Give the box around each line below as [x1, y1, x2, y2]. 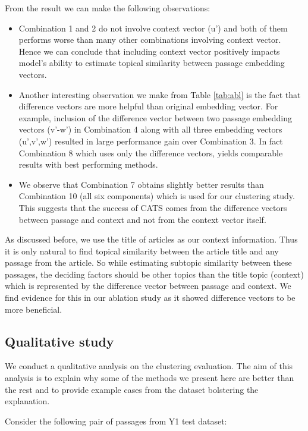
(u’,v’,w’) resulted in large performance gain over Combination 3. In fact [18, 134, 283, 147]
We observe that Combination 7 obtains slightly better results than [18, 178, 264, 190]
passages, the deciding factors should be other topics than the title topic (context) [5, 268, 304, 280]
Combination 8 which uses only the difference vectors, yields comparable [18, 146, 283, 159]
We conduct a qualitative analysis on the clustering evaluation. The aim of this [5, 360, 293, 372]
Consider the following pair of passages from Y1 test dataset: [5, 414, 227, 427]
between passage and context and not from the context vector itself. [18, 213, 266, 225]
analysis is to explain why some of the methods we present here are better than [5, 372, 294, 384]
